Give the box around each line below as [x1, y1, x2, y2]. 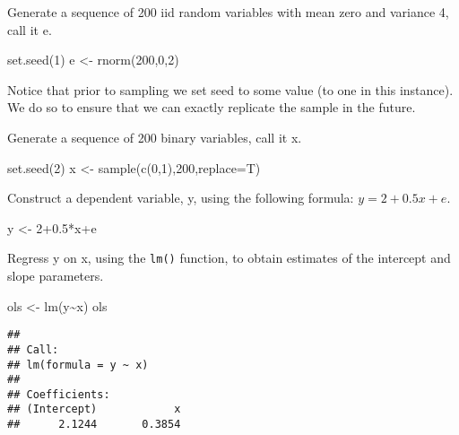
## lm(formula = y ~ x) [7, 358, 149, 371]
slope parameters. [7, 266, 104, 284]
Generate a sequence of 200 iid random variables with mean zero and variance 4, [7, 3, 449, 21]
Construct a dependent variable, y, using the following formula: [7, 188, 354, 207]
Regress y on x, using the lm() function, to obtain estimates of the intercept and [7, 248, 451, 267]
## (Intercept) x [7, 403, 181, 416]
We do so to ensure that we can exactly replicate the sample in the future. [7, 98, 416, 117]
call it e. [7, 20, 52, 39]
